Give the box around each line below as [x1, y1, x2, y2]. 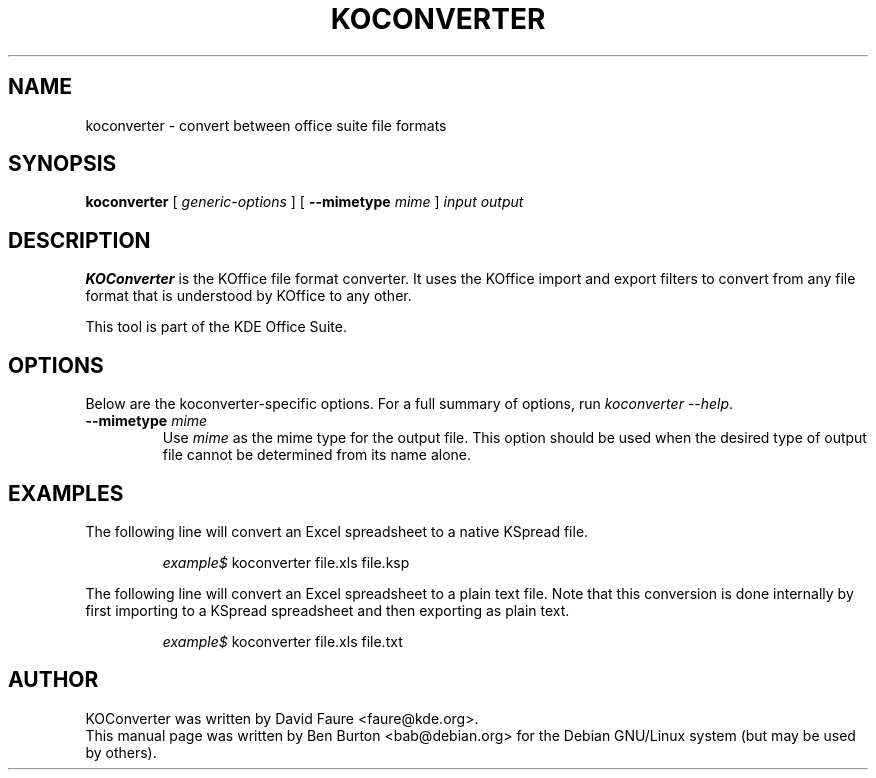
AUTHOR [8, 667, 99, 693]
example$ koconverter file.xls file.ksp [162, 553, 410, 571]
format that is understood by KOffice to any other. [85, 287, 412, 305]
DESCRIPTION [8, 227, 151, 253]
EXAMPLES [8, 480, 124, 506]
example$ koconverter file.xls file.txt [162, 632, 403, 650]
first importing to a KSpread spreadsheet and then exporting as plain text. [85, 601, 570, 619]
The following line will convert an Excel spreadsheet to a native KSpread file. [85, 522, 589, 540]
